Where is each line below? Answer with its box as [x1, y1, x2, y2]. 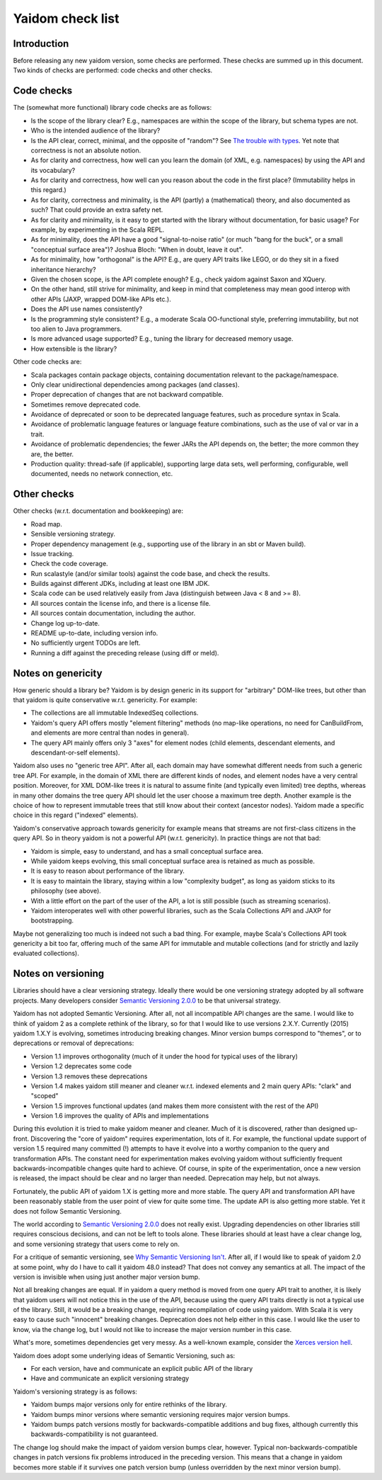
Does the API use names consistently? [30, 305, 143, 313]
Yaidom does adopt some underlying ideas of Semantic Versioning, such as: [13, 1351, 236, 1360]
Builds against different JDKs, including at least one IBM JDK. [30, 580, 210, 588]
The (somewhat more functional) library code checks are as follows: [13, 103, 212, 112]
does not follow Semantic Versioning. [13, 1207, 122, 1215]
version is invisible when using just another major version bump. [13, 1272, 201, 1281]
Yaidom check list [13, 11, 120, 26]
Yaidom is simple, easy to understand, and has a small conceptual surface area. [30, 847, 263, 855]
